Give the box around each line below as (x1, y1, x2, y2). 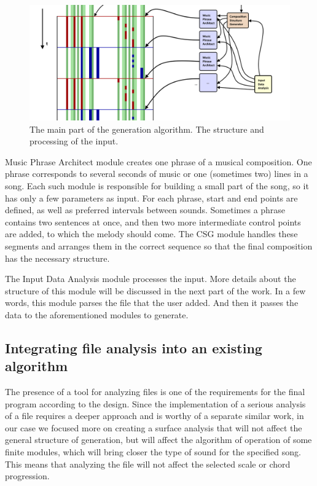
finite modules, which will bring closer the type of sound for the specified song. (5, 445, 301, 458)
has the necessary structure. (5, 251, 110, 264)
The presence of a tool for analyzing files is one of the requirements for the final (5, 385, 305, 398)
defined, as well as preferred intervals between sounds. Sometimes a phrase (5, 203, 286, 216)
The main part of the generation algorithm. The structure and (29, 122, 264, 135)
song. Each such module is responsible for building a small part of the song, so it (5, 179, 309, 192)
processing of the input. (29, 135, 119, 147)
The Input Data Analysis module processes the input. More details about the (5, 272, 296, 285)
